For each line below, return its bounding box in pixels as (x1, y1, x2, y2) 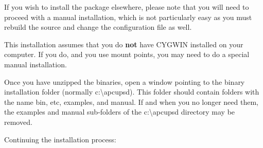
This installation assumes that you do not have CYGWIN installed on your (4, 39, 243, 49)
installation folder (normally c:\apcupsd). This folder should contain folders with (4, 86, 259, 97)
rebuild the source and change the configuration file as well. (4, 22, 192, 32)
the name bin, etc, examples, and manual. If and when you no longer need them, (4, 96, 259, 107)
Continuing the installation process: (4, 134, 116, 144)
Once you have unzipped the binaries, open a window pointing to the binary (4, 76, 245, 87)
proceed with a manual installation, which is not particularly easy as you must (4, 11, 252, 22)
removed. (4, 116, 32, 127)
